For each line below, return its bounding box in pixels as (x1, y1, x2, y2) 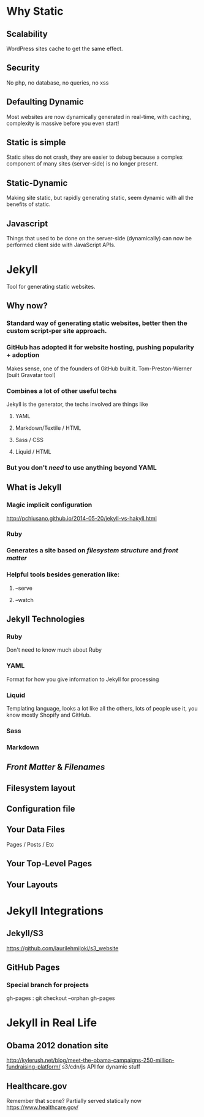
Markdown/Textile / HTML (15, 424, 81, 432)
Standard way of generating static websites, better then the (6, 319, 188, 327)
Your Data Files (6, 825, 66, 835)
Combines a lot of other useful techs (6, 386, 118, 395)
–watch (15, 596, 34, 603)
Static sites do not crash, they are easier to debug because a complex (6, 153, 183, 161)
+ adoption (6, 351, 40, 359)
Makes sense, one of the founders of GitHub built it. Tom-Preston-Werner (6, 365, 192, 372)
